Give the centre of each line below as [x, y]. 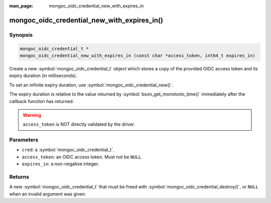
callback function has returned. [42, 101]
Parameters [24, 140]
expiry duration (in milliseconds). [43, 76]
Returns [19, 177]
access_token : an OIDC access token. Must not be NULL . [82, 157]
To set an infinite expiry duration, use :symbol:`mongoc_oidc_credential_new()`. [91, 85]
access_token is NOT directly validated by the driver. [79, 124]
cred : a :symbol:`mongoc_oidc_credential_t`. [68, 150]
